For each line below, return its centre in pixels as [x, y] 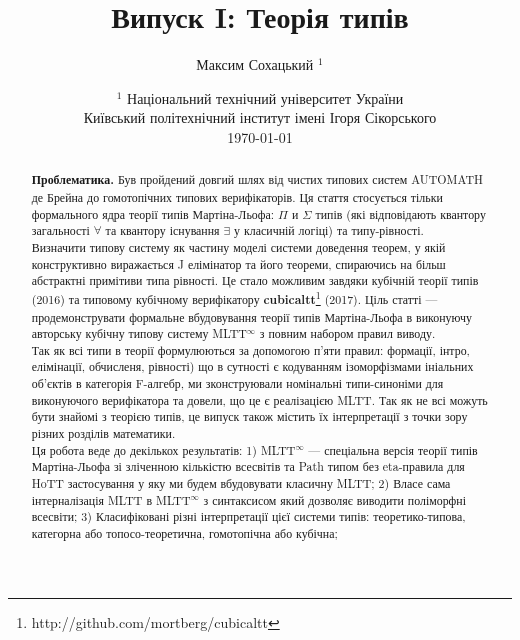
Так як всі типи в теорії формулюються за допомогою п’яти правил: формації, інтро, [250, 349]
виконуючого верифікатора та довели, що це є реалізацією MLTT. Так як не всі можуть [259, 399]
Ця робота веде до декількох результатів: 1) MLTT [163, 449]
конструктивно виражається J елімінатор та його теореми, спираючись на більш [238, 263]
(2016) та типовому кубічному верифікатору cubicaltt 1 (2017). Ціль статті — [234, 297]
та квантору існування [162, 230]
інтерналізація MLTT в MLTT [111, 499]
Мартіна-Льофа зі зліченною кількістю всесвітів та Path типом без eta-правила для [248, 466]
